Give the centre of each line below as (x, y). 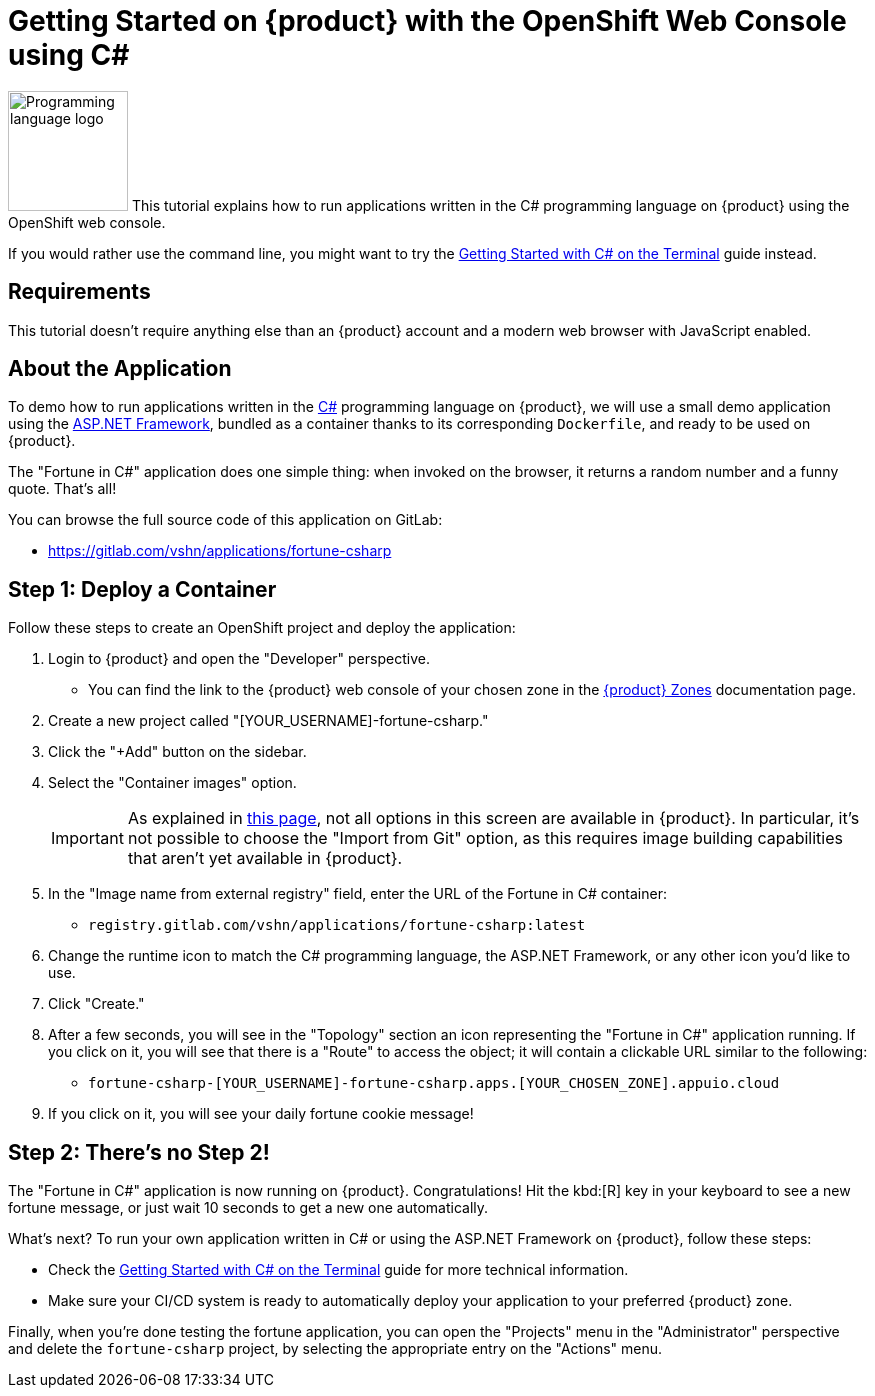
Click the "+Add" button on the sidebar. (177, 752)
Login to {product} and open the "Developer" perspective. (239, 659)
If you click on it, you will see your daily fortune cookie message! (261, 1114)
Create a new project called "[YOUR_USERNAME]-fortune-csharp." (268, 721)
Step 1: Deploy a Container (142, 589)
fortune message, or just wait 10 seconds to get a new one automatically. (248, 1208)
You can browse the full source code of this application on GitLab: (225, 520)
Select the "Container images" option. (172, 783)
